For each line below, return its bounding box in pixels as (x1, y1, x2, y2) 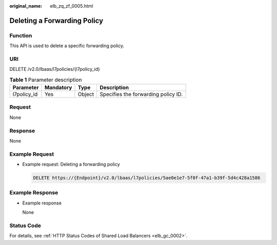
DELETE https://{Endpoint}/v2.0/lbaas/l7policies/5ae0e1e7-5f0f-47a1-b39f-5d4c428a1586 (33, 175, 261, 181)
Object (77, 91, 94, 98)
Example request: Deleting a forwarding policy (22, 161, 120, 168)
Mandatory (44, 84, 72, 91)
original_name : (9, 3, 43, 9)
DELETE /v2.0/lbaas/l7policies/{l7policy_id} (9, 66, 100, 72)
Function (9, 32, 32, 39)
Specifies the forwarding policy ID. (100, 91, 183, 98)
